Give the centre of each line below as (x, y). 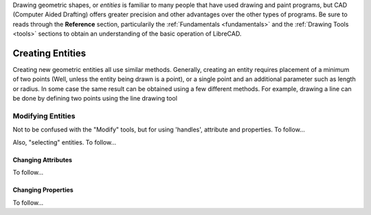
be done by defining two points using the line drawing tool (95, 99)
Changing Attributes (42, 160)
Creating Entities (49, 53)
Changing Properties (43, 190)
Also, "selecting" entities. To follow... (65, 142)
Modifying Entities (44, 116)
